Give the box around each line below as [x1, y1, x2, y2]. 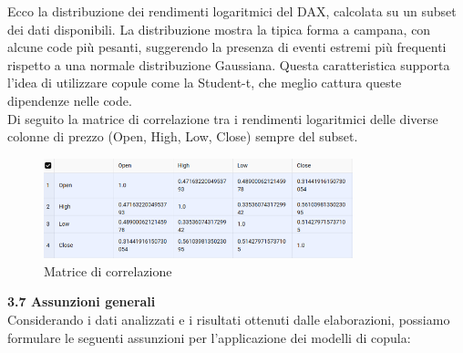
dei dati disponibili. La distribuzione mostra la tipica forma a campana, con [7, 19, 431, 38]
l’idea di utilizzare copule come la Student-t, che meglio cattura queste [7, 73, 402, 92]
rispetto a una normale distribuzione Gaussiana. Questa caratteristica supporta [7, 55, 450, 74]
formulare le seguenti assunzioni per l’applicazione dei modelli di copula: [7, 327, 411, 347]
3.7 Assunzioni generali [7, 292, 156, 311]
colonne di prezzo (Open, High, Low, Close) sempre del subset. [7, 127, 358, 146]
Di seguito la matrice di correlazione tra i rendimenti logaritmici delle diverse [7, 109, 438, 128]
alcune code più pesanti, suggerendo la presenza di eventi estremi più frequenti [7, 37, 447, 57]
